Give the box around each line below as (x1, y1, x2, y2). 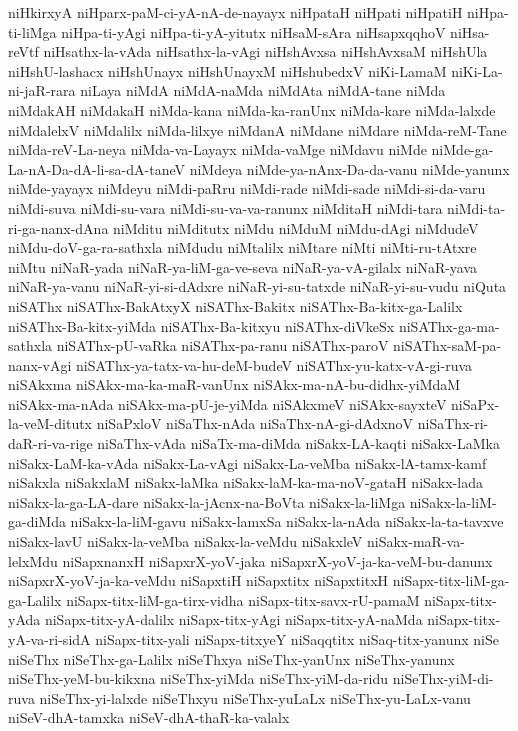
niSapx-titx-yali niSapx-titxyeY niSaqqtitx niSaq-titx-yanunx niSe (95, 629, 499, 649)
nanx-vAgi (8, 354, 72, 375)
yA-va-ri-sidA (8, 629, 91, 649)
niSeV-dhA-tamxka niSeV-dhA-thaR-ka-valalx (8, 707, 290, 728)
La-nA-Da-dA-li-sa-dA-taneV (8, 158, 186, 179)
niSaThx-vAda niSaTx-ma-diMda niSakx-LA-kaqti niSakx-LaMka (97, 433, 500, 454)
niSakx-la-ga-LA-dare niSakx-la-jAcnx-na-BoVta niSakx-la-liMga (8, 491, 406, 512)
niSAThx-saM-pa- (393, 335, 502, 356)
